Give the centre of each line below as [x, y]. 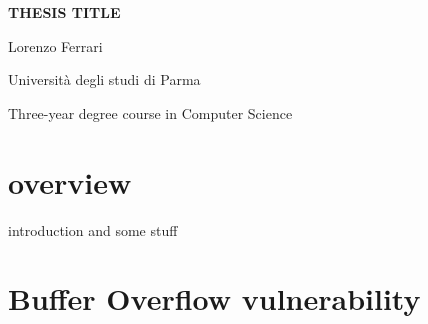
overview [70, 181]
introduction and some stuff [93, 229]
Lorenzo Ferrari [55, 45]
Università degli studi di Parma [104, 79]
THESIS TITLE [64, 12]
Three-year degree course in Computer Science [150, 112]
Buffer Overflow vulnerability [214, 298]
